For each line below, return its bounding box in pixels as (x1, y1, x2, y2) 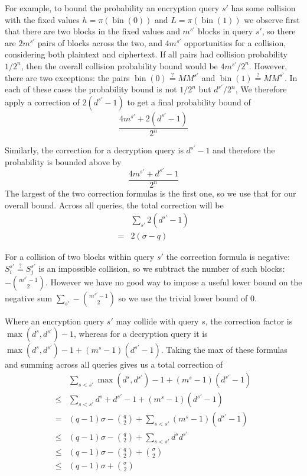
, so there (262, 25, 296, 37)
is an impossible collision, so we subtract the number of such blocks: (38, 262, 285, 275)
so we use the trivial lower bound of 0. (118, 291, 257, 304)
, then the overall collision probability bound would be (21, 59, 218, 72)
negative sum (5, 291, 53, 304)
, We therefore (235, 83, 287, 95)
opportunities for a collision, (184, 36, 286, 49)
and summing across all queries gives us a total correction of (5, 358, 223, 371)
